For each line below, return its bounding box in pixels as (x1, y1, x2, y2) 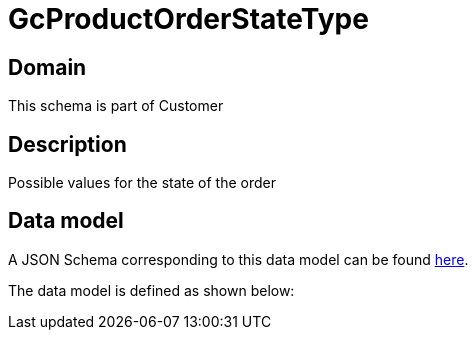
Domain (8, 54, 87, 80)
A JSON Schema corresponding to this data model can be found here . (8, 250, 469, 268)
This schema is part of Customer (8, 97, 224, 115)
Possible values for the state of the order (8, 174, 276, 192)
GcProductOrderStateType (8, 2, 369, 36)
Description (8, 131, 127, 157)
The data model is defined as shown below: (8, 281, 295, 299)
